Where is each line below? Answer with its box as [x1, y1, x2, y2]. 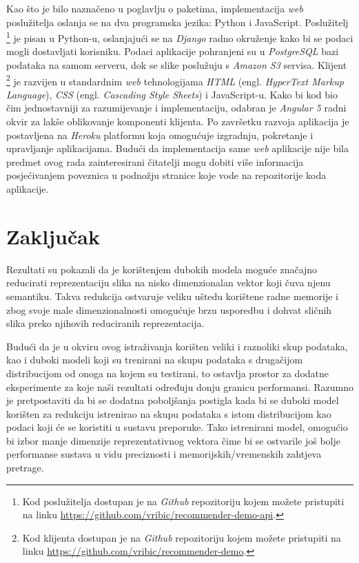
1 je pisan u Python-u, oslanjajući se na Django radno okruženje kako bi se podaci [6, 29, 353, 45]
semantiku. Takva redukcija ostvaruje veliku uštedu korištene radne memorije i [6, 288, 338, 303]
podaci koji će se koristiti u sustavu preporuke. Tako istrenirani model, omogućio [6, 420, 348, 434]
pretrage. [6, 460, 44, 475]
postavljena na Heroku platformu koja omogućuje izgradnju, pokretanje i [6, 127, 314, 142]
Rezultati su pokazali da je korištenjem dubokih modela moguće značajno [6, 262, 318, 276]
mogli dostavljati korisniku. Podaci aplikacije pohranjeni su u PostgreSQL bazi [6, 44, 339, 59]
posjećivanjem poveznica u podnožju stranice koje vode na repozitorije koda [6, 168, 327, 182]
